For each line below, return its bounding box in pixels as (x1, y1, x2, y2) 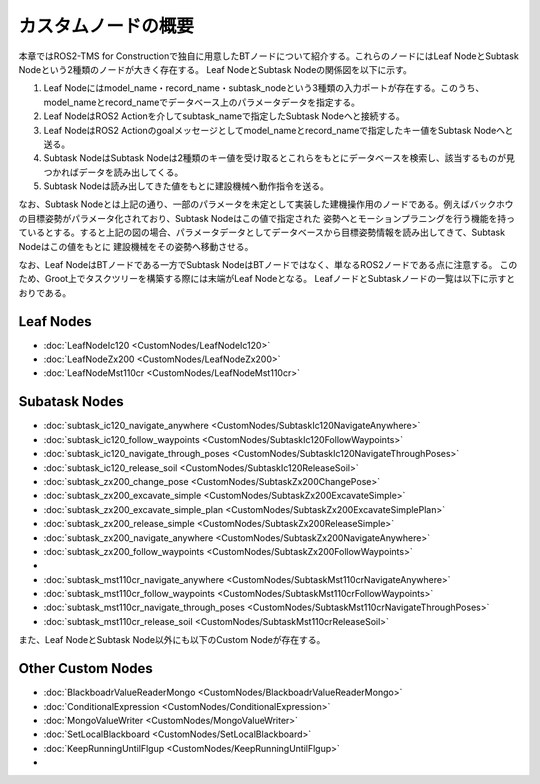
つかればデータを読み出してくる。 (43, 166, 184, 178)
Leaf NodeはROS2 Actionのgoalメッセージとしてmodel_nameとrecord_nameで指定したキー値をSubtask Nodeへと (43, 124, 514, 136)
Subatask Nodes (18, 393, 124, 410)
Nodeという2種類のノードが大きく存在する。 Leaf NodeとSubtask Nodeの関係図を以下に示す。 (18, 63, 412, 75)
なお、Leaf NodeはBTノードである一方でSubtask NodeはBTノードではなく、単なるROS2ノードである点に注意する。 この (18, 259, 518, 271)
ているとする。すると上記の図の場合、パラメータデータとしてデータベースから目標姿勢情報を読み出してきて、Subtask (18, 226, 505, 239)
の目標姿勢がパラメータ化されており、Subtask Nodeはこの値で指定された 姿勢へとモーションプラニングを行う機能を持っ (18, 212, 515, 224)
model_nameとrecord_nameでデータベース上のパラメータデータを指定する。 (43, 96, 360, 108)
